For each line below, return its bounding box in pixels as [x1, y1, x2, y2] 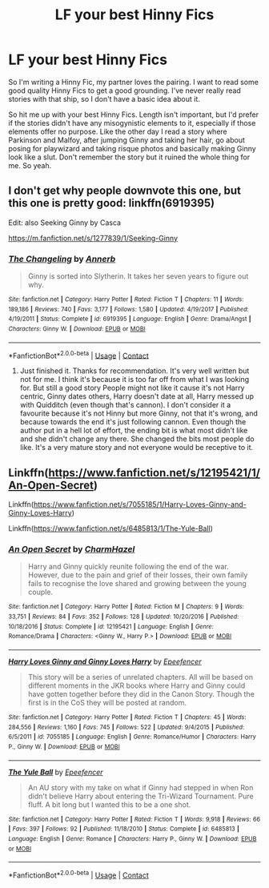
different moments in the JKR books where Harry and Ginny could [27, 681, 246, 690]
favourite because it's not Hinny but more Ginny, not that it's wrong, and [19, 408, 259, 418]
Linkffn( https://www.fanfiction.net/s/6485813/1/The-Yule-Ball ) [8, 524, 214, 533]
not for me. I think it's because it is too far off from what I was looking [19, 375, 250, 384]
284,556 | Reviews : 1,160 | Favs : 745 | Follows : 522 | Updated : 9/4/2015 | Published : [8, 723, 245, 731]
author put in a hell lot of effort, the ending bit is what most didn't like [19, 426, 248, 436]
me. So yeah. [8, 160, 52, 170]
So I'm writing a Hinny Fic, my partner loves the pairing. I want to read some [8, 77, 259, 86]
